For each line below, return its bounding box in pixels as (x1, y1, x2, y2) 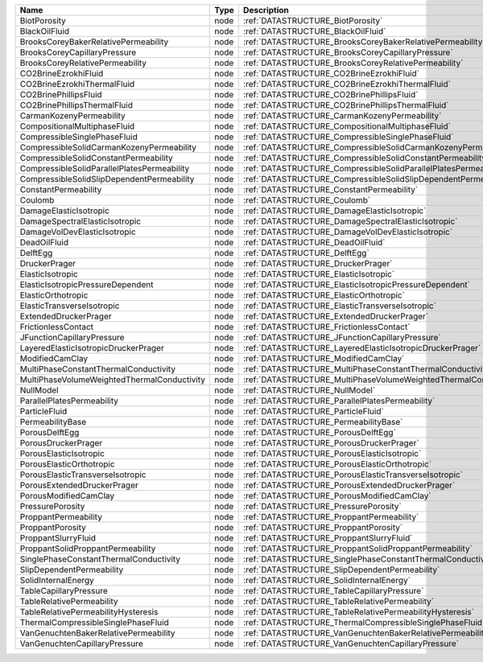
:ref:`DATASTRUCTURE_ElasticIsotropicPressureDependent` (242, 279, 471, 290)
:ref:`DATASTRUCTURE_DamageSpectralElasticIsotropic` (242, 216, 458, 227)
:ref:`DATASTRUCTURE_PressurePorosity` (242, 501, 402, 512)
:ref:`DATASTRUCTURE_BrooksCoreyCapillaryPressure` (242, 47, 454, 58)
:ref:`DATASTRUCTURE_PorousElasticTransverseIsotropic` (242, 469, 464, 480)
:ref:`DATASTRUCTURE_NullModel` (242, 384, 376, 396)
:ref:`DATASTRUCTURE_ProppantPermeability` (242, 512, 419, 522)
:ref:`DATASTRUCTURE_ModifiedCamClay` (242, 353, 405, 364)
